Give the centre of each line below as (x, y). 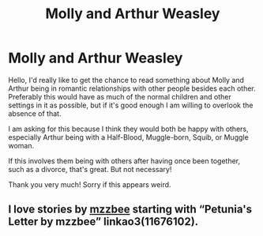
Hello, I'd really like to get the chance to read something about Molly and (126, 80)
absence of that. (35, 113)
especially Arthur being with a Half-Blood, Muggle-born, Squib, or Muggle (128, 137)
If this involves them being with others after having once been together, (124, 161)
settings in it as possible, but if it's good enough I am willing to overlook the (131, 105)
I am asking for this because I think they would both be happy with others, (128, 129)
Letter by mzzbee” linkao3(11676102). (103, 222)
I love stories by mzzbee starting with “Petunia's (130, 210)
